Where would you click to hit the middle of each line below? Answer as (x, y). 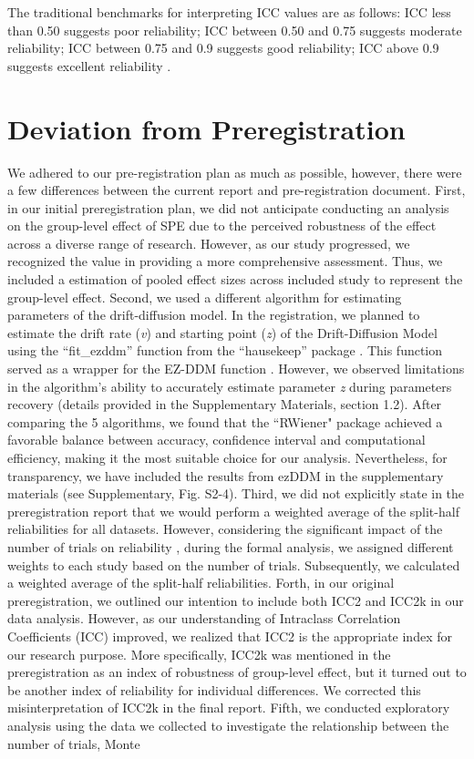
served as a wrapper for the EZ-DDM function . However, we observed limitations (236, 369)
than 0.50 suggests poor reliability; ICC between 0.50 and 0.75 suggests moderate (235, 30)
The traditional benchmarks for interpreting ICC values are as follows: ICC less (229, 12)
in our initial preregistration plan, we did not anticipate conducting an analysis (228, 207)
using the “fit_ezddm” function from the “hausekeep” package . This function (225, 350)
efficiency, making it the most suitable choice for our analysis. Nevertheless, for (227, 457)
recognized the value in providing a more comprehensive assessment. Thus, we (225, 261)
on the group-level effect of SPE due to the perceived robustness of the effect (222, 226)
